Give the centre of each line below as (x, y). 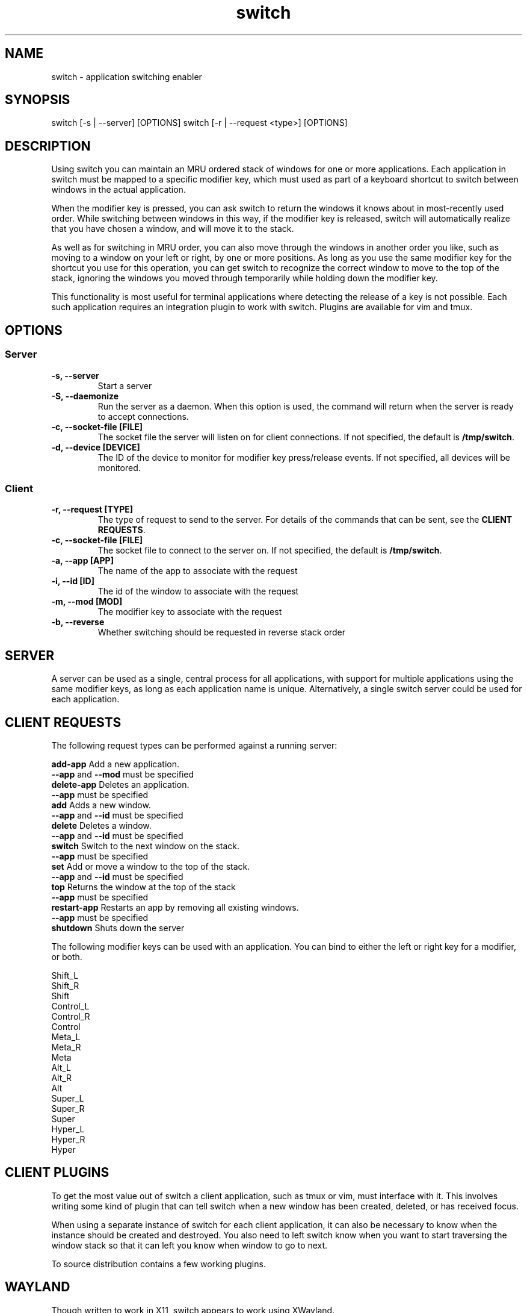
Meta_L (66, 1037)
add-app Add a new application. (116, 764)
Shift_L (65, 975)
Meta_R (66, 1047)
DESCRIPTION (48, 146)
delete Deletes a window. (101, 825)
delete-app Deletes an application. (120, 784)
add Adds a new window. (101, 805)
